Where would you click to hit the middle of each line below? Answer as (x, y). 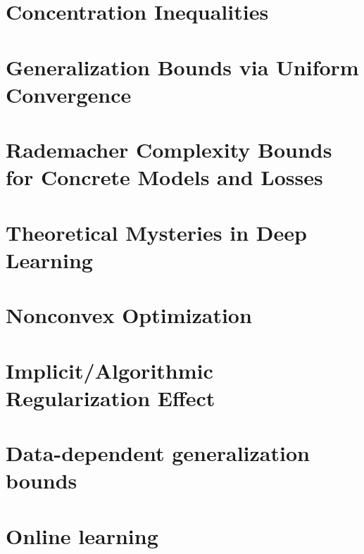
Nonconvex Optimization (129, 315)
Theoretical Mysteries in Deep (156, 232)
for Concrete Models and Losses (164, 177)
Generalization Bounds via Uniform (182, 67)
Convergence (69, 94)
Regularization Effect (111, 397)
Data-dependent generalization (158, 453)
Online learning (82, 535)
